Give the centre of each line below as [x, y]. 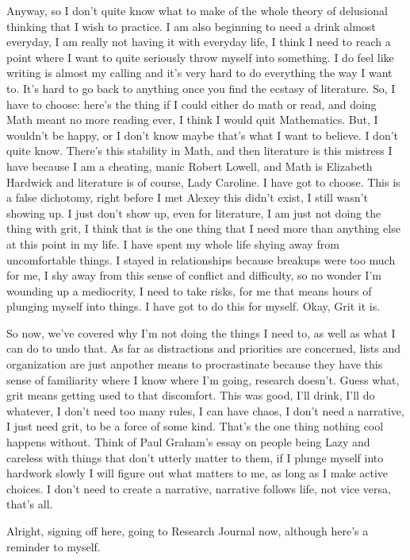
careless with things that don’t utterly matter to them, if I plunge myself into [195, 457]
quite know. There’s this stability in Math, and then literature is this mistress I [199, 151]
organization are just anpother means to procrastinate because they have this [195, 364]
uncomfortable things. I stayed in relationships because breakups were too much [201, 259]
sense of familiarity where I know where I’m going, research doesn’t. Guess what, [203, 379]
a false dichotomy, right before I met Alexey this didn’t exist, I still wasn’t [187, 197]
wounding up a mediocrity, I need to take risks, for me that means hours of [189, 290]
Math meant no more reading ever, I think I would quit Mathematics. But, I [192, 120]
